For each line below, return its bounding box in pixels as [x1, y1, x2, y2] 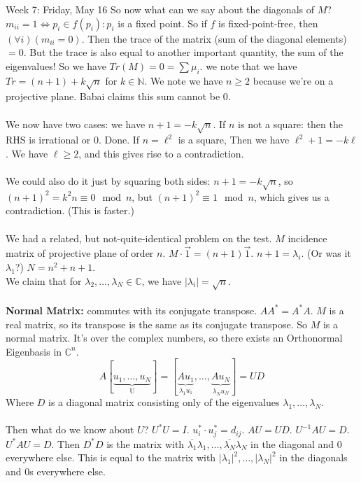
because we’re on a [253, 73, 334, 87]
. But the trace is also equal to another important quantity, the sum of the [23, 45, 344, 59]
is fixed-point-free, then [218, 15, 318, 30]
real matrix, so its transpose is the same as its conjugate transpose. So [6, 316, 307, 331]
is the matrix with [106, 436, 185, 451]
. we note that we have [199, 58, 297, 73]
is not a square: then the [238, 116, 343, 131]
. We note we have [144, 73, 223, 87]
